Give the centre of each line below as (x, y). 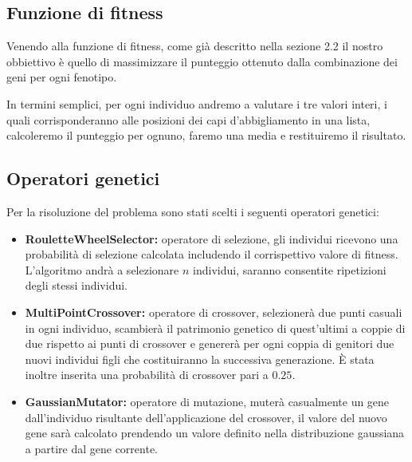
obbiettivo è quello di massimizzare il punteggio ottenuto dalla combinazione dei (202, 61)
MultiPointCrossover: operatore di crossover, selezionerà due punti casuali (214, 312)
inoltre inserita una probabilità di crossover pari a (147, 375)
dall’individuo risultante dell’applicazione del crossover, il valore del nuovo (206, 417)
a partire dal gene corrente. (92, 448)
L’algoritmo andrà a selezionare (102, 269)
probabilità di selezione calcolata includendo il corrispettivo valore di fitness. (212, 254)
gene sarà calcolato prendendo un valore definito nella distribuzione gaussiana (215, 433)
